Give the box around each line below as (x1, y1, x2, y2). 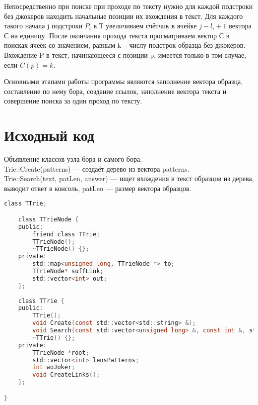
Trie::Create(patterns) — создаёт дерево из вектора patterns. (4, 163, 190, 174)
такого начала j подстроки (4, 20, 82, 31)
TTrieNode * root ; (32, 349, 89, 356)
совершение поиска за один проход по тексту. (4, 96, 142, 106)
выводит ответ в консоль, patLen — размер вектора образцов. (4, 183, 192, 193)
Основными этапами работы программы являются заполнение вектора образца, (4, 76, 243, 87)
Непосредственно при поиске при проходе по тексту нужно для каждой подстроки (4, 1, 253, 11)
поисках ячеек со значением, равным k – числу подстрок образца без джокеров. (4, 40, 246, 50)
